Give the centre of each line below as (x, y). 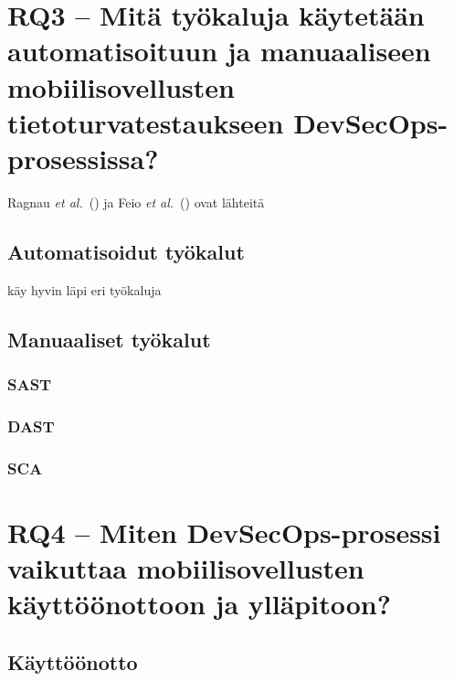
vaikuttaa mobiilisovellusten (186, 567)
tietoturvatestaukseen (146, 122)
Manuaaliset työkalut (109, 339)
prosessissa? (83, 158)
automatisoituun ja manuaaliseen (219, 51)
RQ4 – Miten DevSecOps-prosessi (224, 532)
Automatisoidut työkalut (126, 251)
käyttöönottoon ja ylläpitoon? (199, 604)
